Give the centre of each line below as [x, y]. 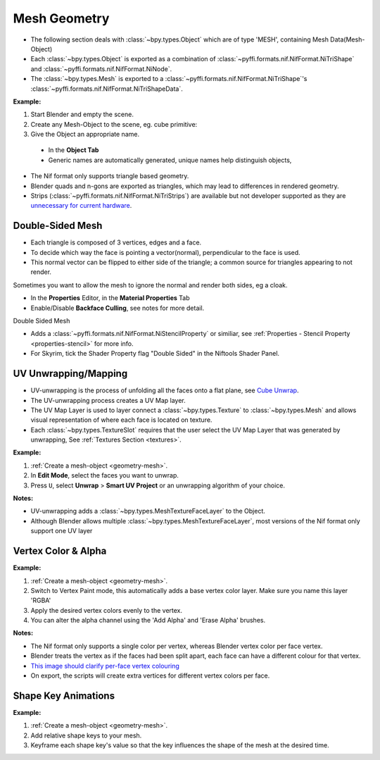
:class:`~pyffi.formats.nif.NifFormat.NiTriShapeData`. [107, 89]
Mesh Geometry [61, 18]
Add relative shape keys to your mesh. [86, 735]
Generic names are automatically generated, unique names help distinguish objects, [170, 160]
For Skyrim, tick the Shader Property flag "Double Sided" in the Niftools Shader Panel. [155, 354]
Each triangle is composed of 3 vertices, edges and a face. [116, 242]
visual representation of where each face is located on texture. [121, 420]
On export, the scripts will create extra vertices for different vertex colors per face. [150, 675]
